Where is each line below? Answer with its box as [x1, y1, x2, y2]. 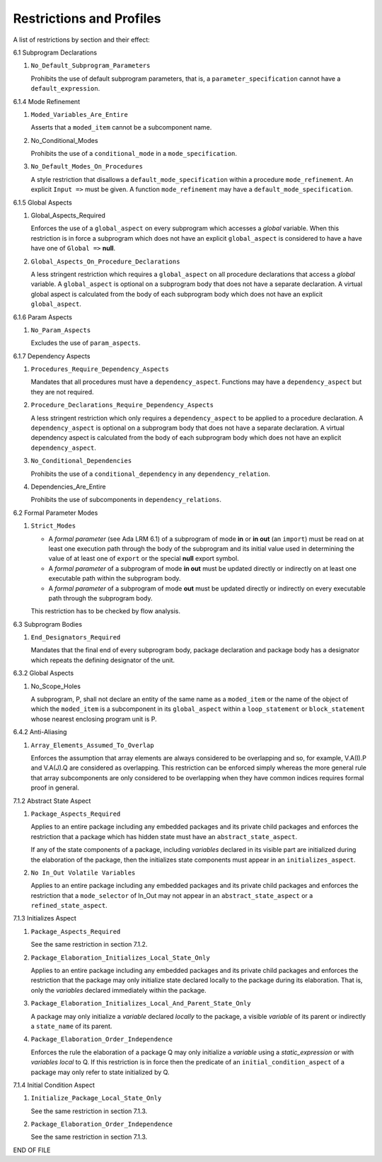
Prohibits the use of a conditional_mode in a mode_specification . [30, 149, 237, 158]
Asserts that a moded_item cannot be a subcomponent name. [30, 123, 212, 132]
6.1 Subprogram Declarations [13, 48, 98, 57]
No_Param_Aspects [30, 326, 91, 334]
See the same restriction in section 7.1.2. [30, 940, 148, 949]
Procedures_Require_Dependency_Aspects [30, 365, 169, 373]
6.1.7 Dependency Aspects [13, 351, 91, 360]
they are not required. [30, 387, 94, 396]
